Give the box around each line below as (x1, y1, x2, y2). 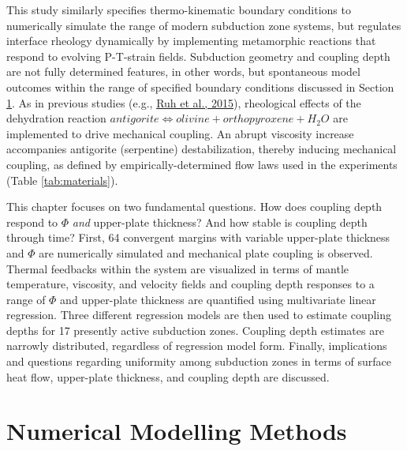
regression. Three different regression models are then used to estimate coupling (6, 306, 392, 323)
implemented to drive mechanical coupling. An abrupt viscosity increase (6, 125, 354, 141)
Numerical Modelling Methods (6, 415, 347, 447)
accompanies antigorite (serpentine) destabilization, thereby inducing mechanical (6, 141, 397, 157)
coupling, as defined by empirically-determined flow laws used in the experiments (6, 156, 398, 172)
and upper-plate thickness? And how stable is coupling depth (72, 213, 368, 230)
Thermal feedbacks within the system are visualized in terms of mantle (6, 260, 349, 276)
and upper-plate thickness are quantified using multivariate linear (60, 291, 376, 307)
